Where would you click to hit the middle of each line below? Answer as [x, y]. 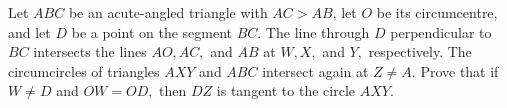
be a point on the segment [151, 31]
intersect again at [315, 70]
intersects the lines [90, 51]
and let [29, 31]
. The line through [313, 31]
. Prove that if [455, 70]
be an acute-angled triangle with [168, 12]
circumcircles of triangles [84, 70]
